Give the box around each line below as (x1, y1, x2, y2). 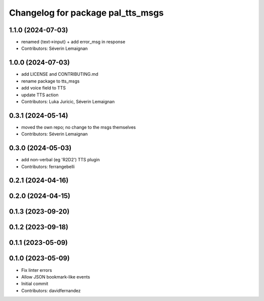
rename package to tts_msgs (21, 78, 80, 84)
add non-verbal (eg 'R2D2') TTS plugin (21, 157, 100, 163)
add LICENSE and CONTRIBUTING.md (21, 71, 99, 77)
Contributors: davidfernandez (21, 287, 81, 293)
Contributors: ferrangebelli (21, 164, 75, 170)
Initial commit (21, 281, 48, 287)
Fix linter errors (21, 267, 52, 273)
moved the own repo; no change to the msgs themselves (21, 124, 136, 130)
